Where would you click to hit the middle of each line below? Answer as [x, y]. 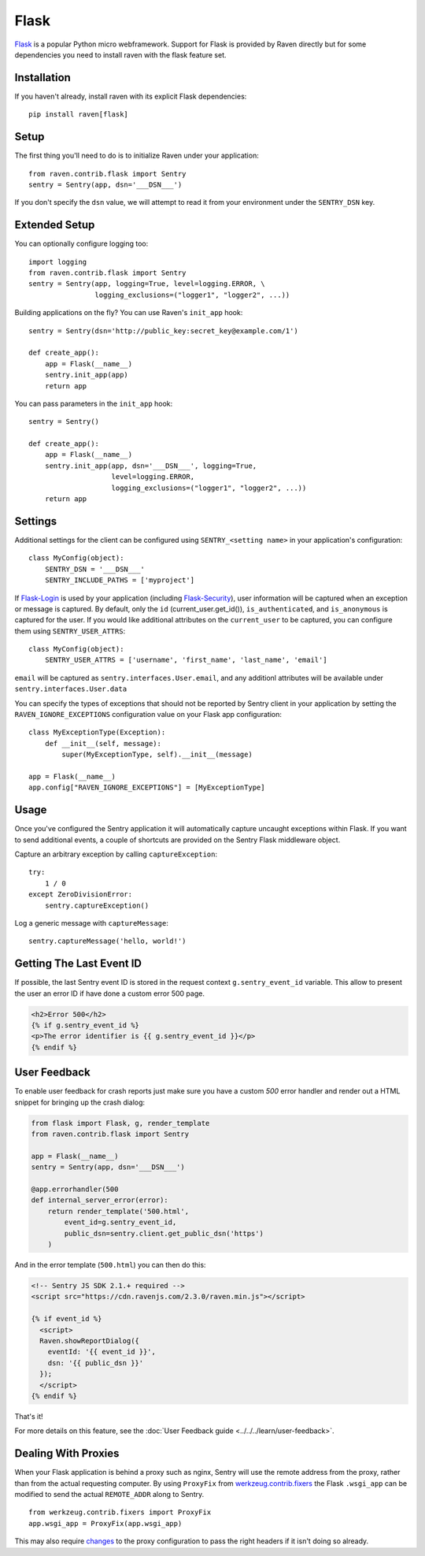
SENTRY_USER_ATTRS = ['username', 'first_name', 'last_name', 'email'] [186, 660]
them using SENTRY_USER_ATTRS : [70, 631]
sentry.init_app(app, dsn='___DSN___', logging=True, [151, 466]
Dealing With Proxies [67, 1454]
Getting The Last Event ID [78, 964]
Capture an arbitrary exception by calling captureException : [116, 854]
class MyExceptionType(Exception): [97, 732]
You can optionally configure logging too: [81, 243]
